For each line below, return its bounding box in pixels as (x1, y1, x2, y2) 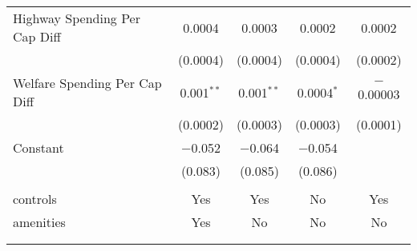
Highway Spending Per (13, 9, 140, 27)
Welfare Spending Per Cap (13, 74, 162, 92)
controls (13, 189, 57, 208)
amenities (13, 213, 66, 231)
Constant (13, 138, 64, 157)
